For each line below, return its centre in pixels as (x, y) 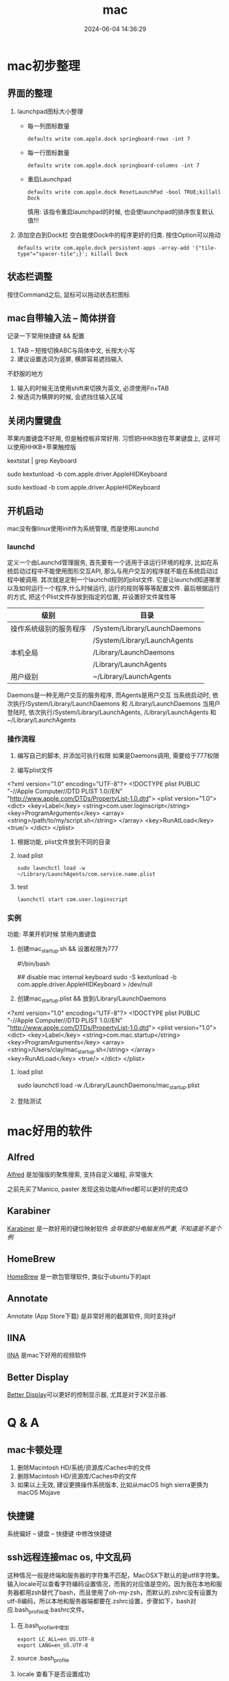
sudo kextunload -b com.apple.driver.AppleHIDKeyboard (87, 474)
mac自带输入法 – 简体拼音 (62, 318)
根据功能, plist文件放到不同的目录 (64, 842)
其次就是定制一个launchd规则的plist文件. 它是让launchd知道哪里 (131, 580)
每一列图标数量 (48, 126)
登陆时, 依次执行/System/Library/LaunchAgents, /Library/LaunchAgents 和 (112, 712)
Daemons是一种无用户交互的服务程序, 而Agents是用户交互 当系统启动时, (109, 695)
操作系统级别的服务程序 (49, 629)
